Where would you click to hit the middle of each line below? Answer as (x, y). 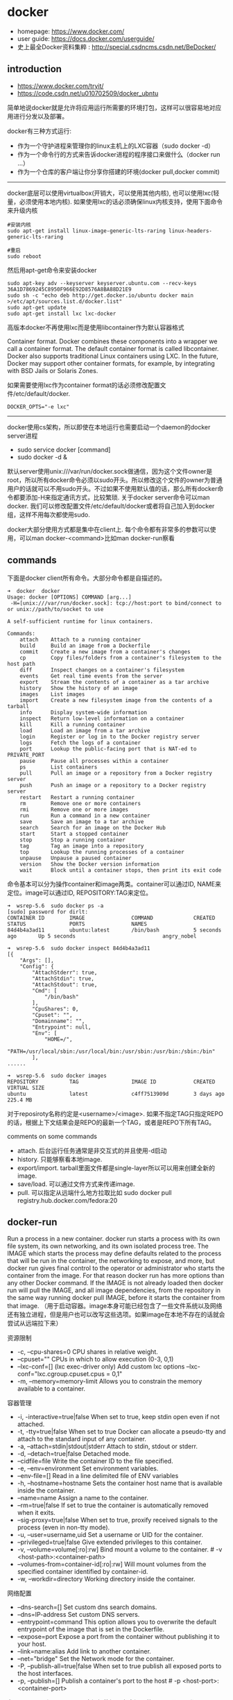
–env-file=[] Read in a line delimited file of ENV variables (98, 1476)
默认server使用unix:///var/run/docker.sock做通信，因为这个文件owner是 (110, 471)
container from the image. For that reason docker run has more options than (116, 1276)
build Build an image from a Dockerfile (85, 646)
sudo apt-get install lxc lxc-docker (62, 314)
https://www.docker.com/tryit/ (60, 86)
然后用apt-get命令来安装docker (52, 270)
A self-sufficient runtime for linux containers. (80, 621)
